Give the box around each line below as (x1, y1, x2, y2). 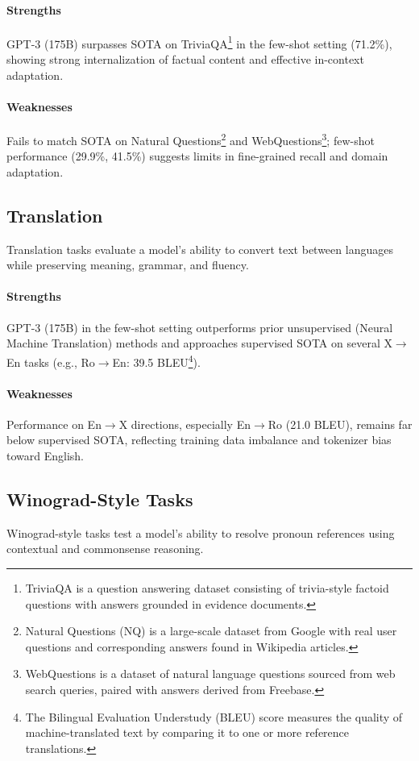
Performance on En (6, 415, 102, 432)
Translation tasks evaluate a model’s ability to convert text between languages (6, 240, 393, 257)
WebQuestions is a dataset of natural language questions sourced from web (25, 665, 396, 682)
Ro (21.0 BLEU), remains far (268, 415, 413, 432)
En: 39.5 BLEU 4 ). (112, 351, 201, 370)
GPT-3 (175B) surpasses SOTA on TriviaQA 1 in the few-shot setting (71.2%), (6, 32, 392, 52)
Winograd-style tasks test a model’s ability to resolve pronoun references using (6, 524, 395, 541)
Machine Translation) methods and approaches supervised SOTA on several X (6, 335, 392, 351)
